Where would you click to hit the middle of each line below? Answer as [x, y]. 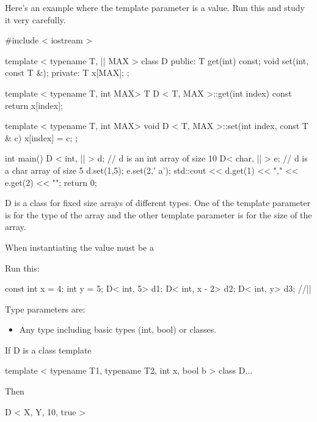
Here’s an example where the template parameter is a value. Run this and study [155, 7]
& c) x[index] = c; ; [42, 137]
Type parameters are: [45, 309]
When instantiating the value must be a [79, 247]
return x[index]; [34, 105]
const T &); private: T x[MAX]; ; [67, 72]
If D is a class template [48, 350]
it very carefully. [35, 19]
